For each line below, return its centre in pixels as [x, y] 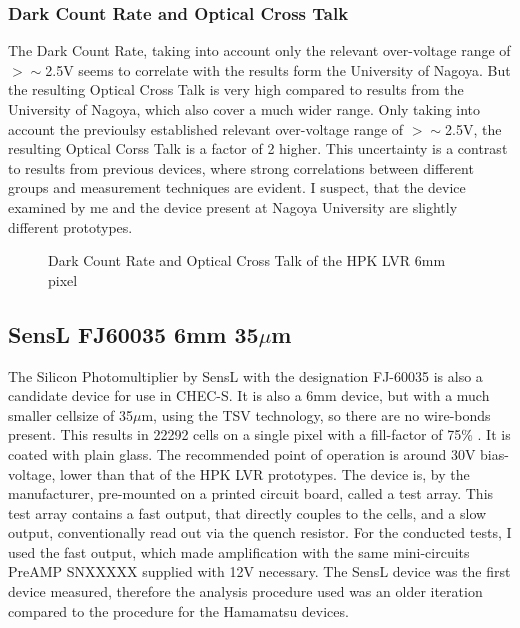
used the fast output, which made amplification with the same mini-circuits [239, 551]
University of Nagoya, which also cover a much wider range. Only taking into [244, 109]
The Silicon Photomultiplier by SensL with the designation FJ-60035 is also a [245, 375]
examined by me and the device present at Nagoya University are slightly [233, 206]
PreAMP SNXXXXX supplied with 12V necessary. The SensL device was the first [259, 571]
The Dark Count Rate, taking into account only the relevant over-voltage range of [259, 50]
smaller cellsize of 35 [70, 414]
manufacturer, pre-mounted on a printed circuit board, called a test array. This [251, 493]
